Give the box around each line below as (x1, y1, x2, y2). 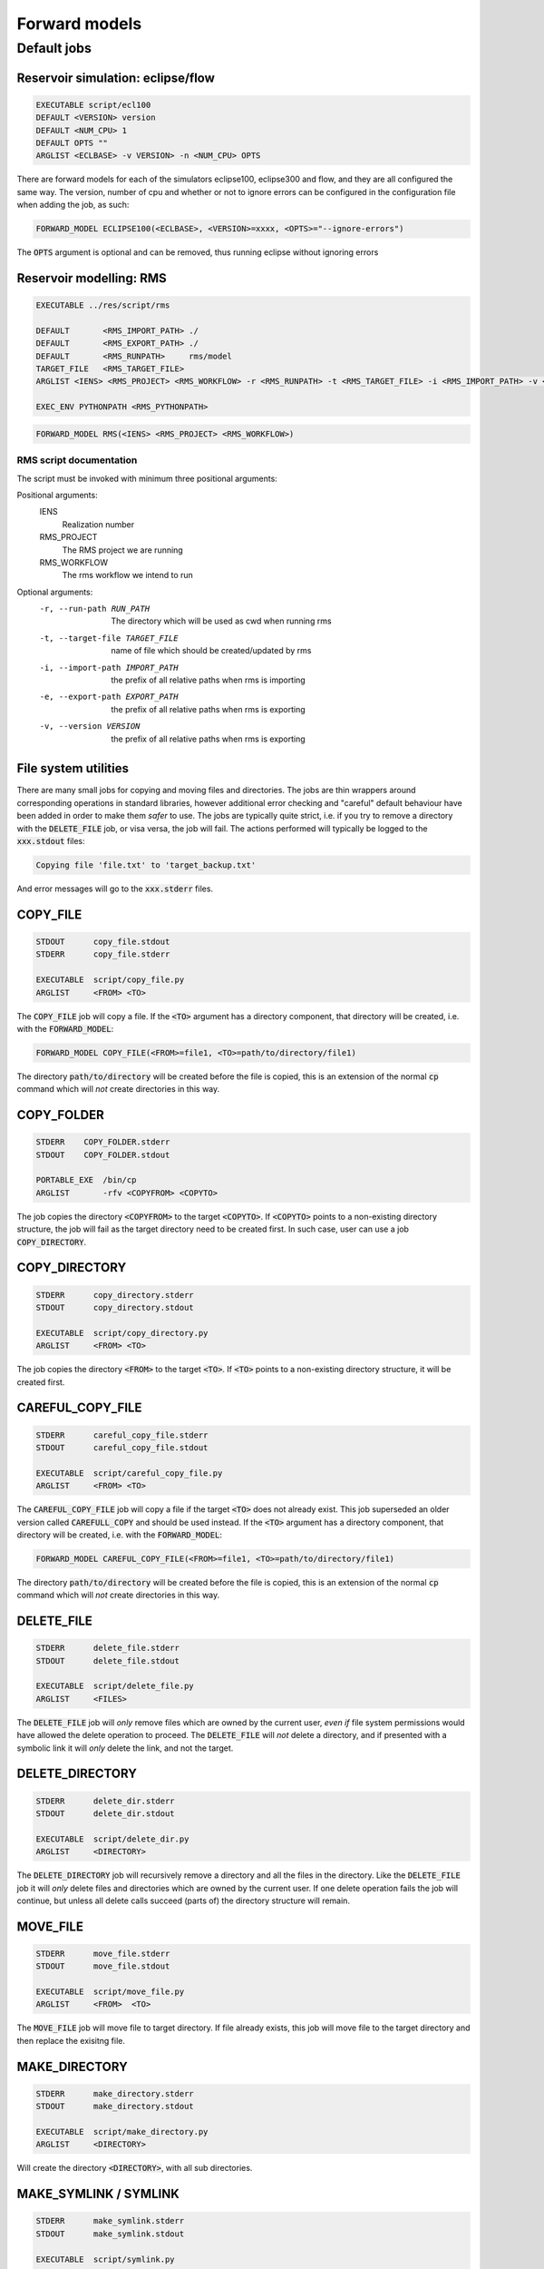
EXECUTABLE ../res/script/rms (35, 300, 170, 310)
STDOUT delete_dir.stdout (35, 1808, 176, 1819)
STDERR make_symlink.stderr (35, 2215, 185, 2226)
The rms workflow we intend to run (62, 570, 194, 581)
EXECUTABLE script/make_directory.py (35, 2127, 209, 2137)
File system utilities (16, 761, 129, 776)
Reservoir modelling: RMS (16, 270, 167, 286)
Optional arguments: (16, 586, 93, 597)
